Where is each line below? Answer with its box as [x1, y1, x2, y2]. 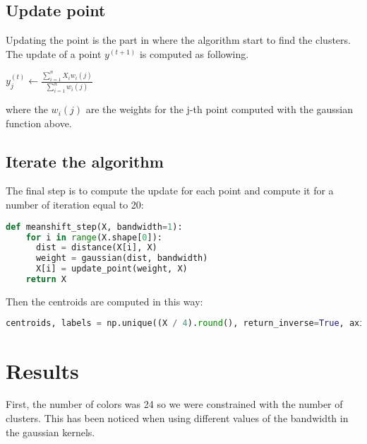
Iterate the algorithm [6, 150, 164, 172]
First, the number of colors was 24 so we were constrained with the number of [6, 397, 343, 411]
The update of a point [6, 46, 102, 61]
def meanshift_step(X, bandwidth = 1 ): [6, 221, 183, 232]
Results [6, 356, 79, 385]
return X [25, 274, 66, 284]
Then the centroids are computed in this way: [6, 293, 203, 308]
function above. [6, 115, 72, 130]
